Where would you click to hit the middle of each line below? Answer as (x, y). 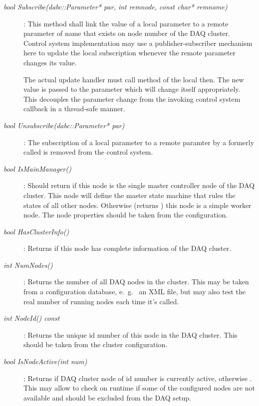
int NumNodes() (28, 265)
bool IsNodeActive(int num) (45, 361)
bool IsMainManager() (37, 168)
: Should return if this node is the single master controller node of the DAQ (139, 185)
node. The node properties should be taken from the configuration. (126, 215)
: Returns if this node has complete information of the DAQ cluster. (128, 248)
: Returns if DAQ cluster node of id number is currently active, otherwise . (138, 378)
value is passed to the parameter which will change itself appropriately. (132, 89)
